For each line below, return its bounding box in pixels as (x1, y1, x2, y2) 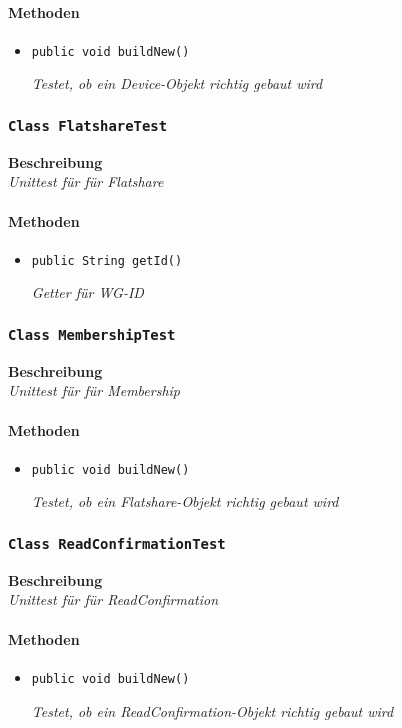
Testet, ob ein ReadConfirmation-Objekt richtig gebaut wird (31, 700, 394, 721)
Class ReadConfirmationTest (8, 536, 226, 552)
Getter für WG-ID (31, 282, 144, 303)
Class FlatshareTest (8, 117, 168, 134)
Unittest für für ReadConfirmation (8, 589, 219, 610)
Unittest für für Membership (8, 380, 181, 401)
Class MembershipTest (8, 326, 176, 343)
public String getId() (31, 253, 183, 268)
